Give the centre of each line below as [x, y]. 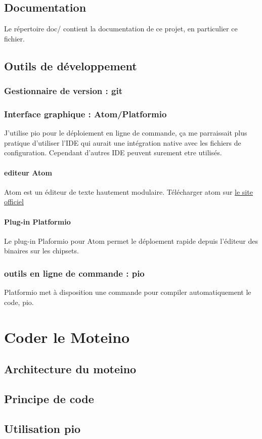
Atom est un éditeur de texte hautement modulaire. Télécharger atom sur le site [128, 191]
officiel [14, 202]
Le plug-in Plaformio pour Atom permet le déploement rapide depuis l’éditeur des [131, 240]
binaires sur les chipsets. [41, 251]
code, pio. [19, 302]
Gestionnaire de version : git [63, 91]
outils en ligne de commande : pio [74, 273]
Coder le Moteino [67, 337]
